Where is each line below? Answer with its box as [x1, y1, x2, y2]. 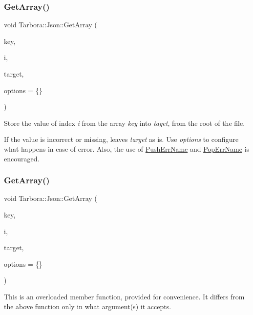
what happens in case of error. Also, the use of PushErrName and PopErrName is [4, 143, 250, 154]
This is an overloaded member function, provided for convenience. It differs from [4, 291, 245, 301]
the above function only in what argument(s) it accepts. [4, 301, 171, 311]
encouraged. [4, 153, 40, 163]
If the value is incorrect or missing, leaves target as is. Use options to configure [4, 134, 239, 144]
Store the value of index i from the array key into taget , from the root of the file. [4, 118, 245, 128]
